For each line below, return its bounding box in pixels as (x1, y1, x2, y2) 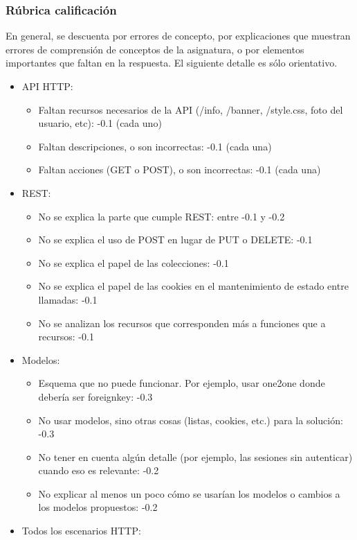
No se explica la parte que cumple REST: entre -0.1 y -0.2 (38, 209, 285, 223)
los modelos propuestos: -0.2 (38, 500, 158, 514)
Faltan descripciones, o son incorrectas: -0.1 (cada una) (38, 139, 272, 153)
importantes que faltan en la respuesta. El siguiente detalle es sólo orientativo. (6, 55, 338, 70)
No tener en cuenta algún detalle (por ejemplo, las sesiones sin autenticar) (38, 449, 353, 464)
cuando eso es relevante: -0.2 (38, 463, 159, 478)
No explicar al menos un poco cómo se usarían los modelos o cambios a (38, 486, 340, 500)
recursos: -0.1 (38, 329, 94, 344)
